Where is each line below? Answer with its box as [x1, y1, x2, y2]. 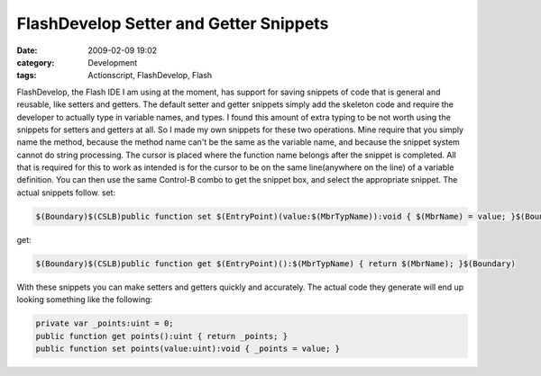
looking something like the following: [16, 294, 153, 305]
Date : [16, 45, 38, 56]
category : [16, 57, 55, 67]
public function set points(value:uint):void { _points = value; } [35, 343, 341, 354]
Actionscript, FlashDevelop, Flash [87, 70, 213, 81]
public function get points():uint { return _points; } [35, 331, 289, 341]
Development [87, 57, 138, 67]
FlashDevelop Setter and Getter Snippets [16, 13, 329, 33]
